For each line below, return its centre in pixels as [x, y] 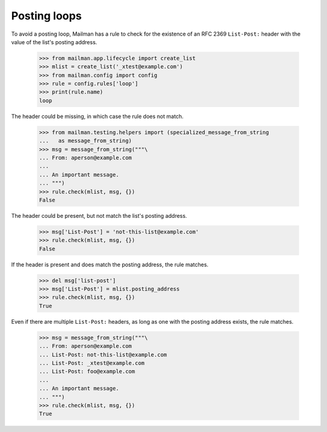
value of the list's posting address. [54, 42]
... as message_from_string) [86, 141]
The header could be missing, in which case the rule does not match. [97, 116]
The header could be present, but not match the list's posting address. [99, 215]
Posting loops [46, 16]
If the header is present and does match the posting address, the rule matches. [110, 264]
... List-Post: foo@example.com [87, 371]
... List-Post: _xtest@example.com [92, 363]
